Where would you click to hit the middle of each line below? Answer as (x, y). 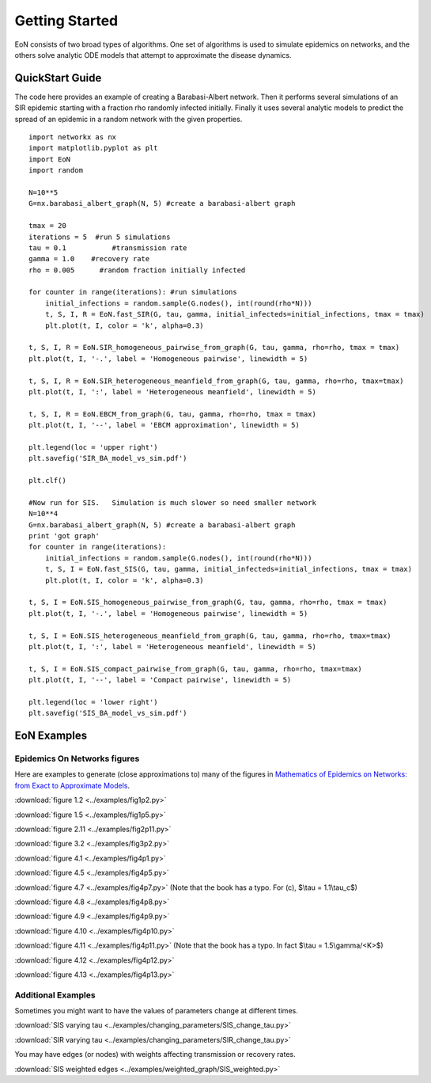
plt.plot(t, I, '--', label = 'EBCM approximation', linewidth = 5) (164, 425)
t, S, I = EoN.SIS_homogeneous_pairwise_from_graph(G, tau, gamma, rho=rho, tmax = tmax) (208, 602)
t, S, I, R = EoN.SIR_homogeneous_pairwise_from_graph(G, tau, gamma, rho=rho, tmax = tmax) (214, 348)
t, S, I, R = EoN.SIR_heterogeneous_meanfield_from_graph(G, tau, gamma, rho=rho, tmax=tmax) (216, 381)
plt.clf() (47, 481)
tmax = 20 (47, 226)
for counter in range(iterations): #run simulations (133, 292)
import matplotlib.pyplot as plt (93, 148)
